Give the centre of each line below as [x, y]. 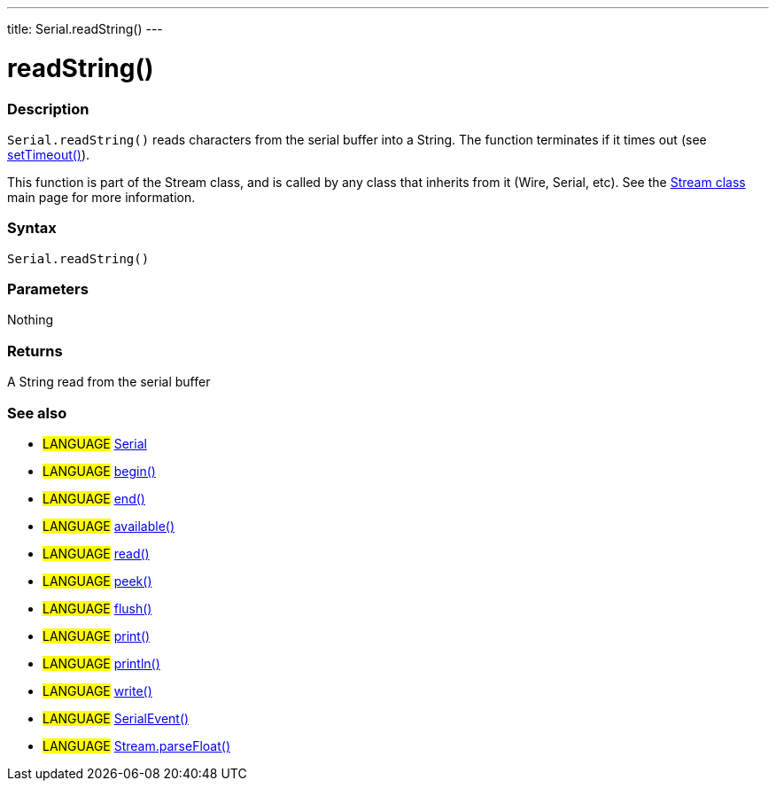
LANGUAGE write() [97, 690]
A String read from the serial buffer [109, 382]
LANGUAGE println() [101, 663]
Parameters [48, 289]
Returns [35, 351]
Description [48, 109]
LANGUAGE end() [94, 498]
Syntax [32, 228]
